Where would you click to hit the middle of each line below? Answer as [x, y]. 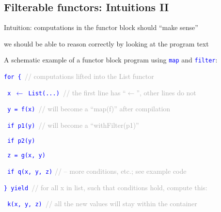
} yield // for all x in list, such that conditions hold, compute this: [106, 187]
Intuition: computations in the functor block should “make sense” [101, 27]
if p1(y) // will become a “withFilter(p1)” [73, 125]
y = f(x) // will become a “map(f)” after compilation [89, 109]
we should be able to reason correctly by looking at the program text [106, 43]
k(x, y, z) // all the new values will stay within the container [102, 204]
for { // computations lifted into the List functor [79, 76]
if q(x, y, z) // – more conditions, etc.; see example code [97, 171]
